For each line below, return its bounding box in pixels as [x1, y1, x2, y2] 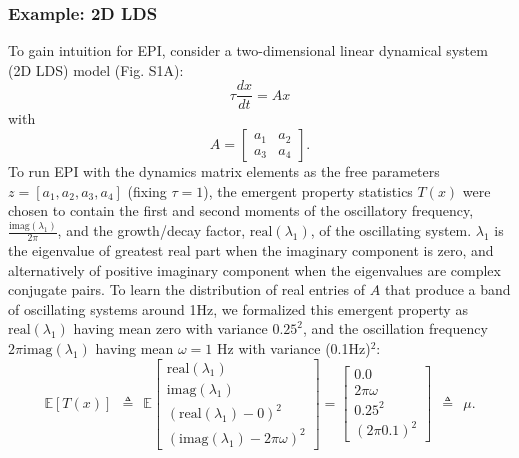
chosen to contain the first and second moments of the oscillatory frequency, [8, 200, 474, 221]
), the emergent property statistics [203, 180, 413, 201]
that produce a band [384, 279, 511, 300]
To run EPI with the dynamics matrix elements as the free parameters [8, 161, 440, 182]
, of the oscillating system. [310, 220, 472, 241]
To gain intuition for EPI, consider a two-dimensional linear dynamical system [8, 40, 488, 61]
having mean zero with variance [73, 318, 268, 339]
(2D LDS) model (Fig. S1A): [8, 59, 184, 80]
